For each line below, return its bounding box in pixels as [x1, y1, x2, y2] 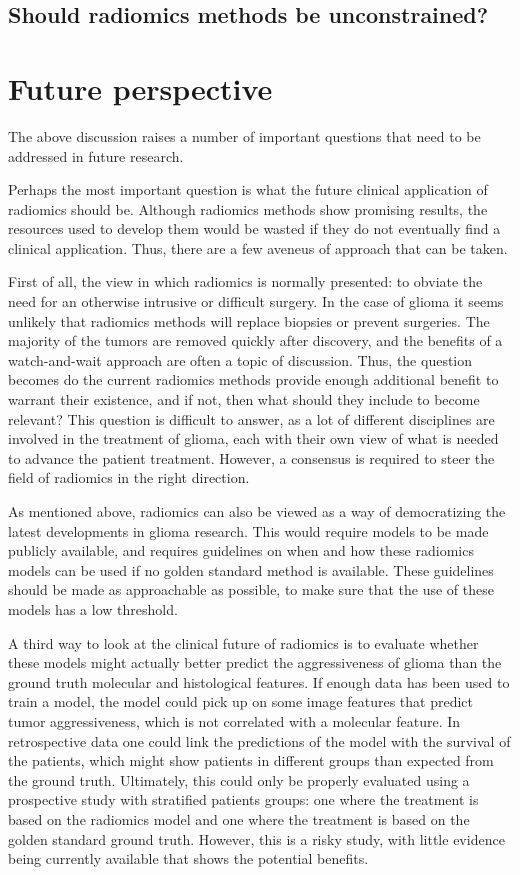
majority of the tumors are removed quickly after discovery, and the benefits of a [8, 330, 503, 351]
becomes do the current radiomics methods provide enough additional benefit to [8, 369, 499, 390]
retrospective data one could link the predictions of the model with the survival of [8, 730, 511, 751]
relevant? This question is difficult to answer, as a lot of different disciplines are [8, 408, 495, 429]
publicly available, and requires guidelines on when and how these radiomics [8, 540, 474, 561]
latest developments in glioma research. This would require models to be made [8, 520, 489, 541]
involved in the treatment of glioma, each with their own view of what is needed [8, 428, 499, 449]
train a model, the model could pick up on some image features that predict [8, 691, 473, 712]
